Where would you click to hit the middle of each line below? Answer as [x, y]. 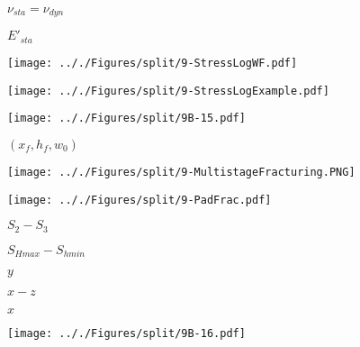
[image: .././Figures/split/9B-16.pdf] [126, 334]
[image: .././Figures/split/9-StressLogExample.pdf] [168, 91]
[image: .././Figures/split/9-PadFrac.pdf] [139, 200]
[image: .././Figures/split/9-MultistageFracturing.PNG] [181, 172]
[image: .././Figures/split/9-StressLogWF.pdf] [153, 63]
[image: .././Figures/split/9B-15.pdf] [126, 119]
